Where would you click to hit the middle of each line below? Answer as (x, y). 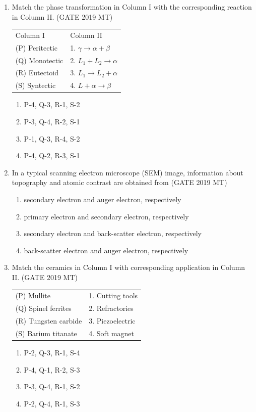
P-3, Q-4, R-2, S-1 (52, 121)
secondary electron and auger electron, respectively (103, 199)
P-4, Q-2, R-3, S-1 (52, 155)
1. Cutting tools (113, 295)
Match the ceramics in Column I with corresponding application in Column (129, 267)
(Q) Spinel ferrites (43, 308)
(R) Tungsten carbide (49, 320)
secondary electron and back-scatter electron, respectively (113, 233)
